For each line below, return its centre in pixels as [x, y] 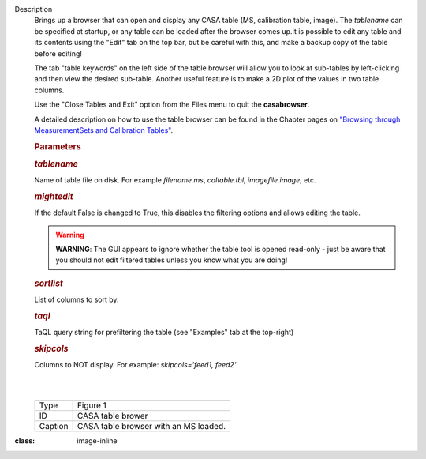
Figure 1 [92, 405]
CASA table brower [112, 416]
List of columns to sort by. [77, 299]
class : [25, 441]
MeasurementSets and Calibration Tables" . [104, 130]
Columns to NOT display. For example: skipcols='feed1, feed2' [135, 365]
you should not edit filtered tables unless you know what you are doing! [172, 260]
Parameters [58, 146]
